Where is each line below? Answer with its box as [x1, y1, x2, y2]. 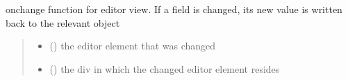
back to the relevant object [6, 15, 120, 30]
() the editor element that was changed [49, 38, 216, 53]
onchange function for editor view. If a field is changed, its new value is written [6, 2, 342, 16]
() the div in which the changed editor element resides [49, 61, 280, 76]
